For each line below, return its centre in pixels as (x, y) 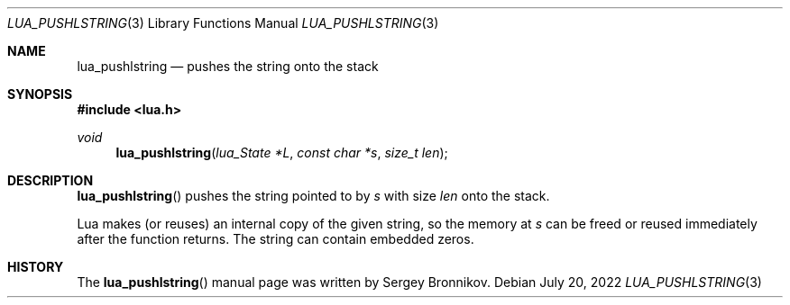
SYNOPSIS (40, 94)
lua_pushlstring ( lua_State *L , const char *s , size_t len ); (282, 152)
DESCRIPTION (51, 180)
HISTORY (36, 267)
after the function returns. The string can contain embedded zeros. (276, 239)
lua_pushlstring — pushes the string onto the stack (228, 66)
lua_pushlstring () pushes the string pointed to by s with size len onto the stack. (313, 196)
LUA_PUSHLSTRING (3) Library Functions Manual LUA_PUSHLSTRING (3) (223, 23)
